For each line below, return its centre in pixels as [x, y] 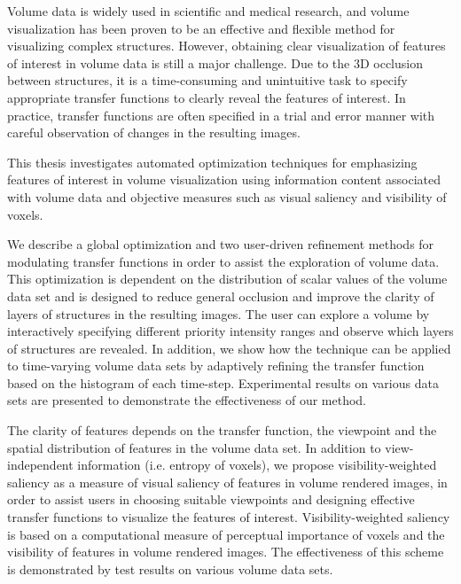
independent [40, 465]
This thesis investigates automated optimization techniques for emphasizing [212, 162]
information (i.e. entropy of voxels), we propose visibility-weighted [257, 465]
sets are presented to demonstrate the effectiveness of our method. [187, 400]
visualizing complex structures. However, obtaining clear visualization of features [227, 46]
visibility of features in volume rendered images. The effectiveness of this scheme [226, 552]
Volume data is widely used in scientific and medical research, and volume [208, 11]
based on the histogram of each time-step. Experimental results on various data [223, 382]
